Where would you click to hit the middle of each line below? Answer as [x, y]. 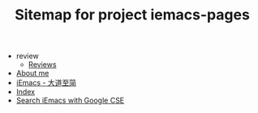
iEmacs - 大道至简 [46, 83]
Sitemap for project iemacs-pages [132, 15]
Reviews [42, 65]
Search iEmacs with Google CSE [70, 100]
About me [32, 73]
